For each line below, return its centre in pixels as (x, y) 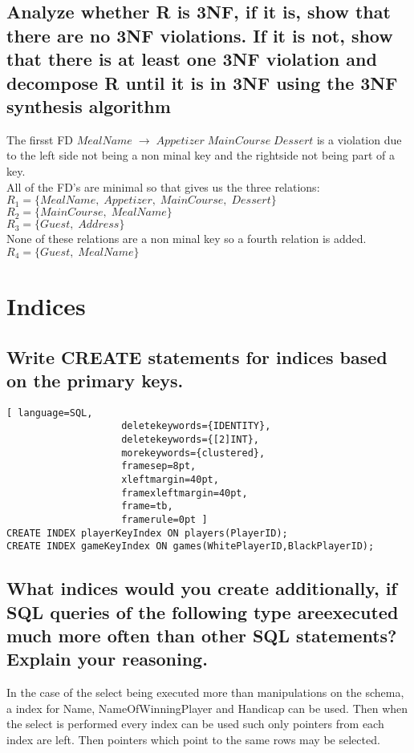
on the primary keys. (95, 380)
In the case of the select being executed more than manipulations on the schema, (205, 692)
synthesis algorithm (89, 105)
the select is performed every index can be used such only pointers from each (195, 724)
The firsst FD (40, 139)
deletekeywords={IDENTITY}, (196, 426)
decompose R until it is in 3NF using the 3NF (202, 82)
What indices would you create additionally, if (202, 588)
